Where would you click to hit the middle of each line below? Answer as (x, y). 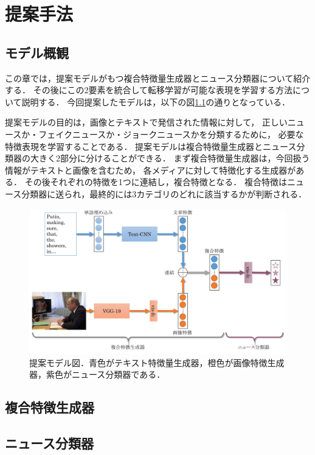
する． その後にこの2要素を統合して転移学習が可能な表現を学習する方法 (149, 90)
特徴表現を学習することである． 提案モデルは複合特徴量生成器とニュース (151, 146)
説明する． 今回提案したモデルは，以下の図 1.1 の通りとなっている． (156, 101)
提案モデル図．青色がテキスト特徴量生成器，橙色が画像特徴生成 (157, 362)
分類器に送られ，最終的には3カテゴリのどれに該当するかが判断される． (164, 193)
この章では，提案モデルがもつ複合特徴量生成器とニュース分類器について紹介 (158, 78)
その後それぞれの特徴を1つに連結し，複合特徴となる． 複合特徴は (156, 182)
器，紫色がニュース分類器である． (97, 374)
